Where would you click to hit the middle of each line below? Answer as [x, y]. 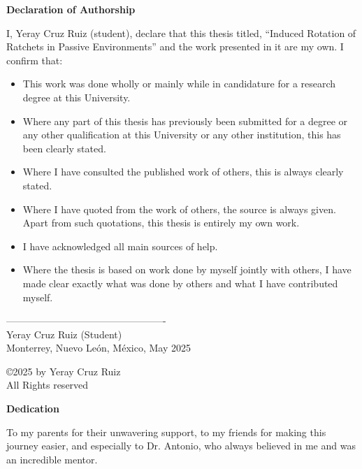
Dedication [33, 409]
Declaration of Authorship [71, 9]
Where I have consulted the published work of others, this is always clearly [183, 172]
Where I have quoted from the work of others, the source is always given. [179, 209]
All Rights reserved [48, 385]
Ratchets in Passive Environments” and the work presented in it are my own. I [175, 46]
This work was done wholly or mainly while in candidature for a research [179, 84]
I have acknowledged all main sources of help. [120, 246]
